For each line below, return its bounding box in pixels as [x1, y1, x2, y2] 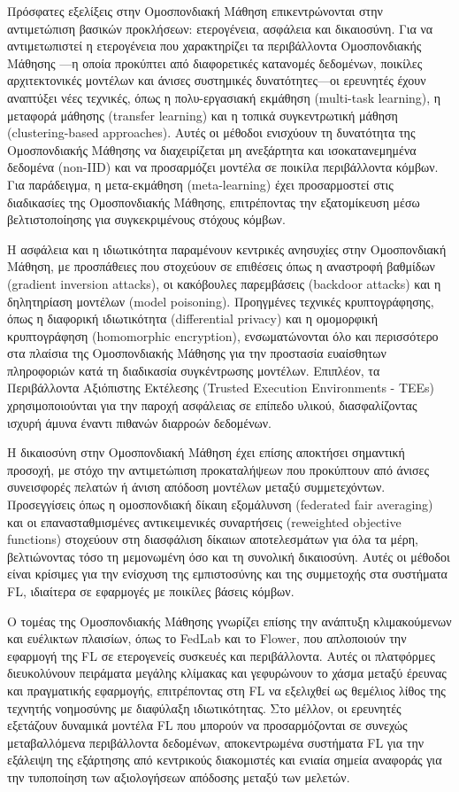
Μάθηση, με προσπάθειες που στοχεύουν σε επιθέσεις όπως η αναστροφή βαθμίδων [7, 257, 435, 276]
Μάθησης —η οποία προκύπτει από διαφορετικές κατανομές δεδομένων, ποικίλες [7, 53, 423, 72]
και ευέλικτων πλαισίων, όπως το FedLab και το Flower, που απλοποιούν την [7, 629, 407, 648]
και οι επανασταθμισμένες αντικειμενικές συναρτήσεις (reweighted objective [7, 512, 402, 531]
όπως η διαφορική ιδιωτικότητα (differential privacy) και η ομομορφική [7, 309, 378, 328]
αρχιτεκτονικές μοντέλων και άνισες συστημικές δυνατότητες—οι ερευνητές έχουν [7, 71, 426, 89]
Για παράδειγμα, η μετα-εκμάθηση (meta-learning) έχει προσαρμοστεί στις [7, 175, 394, 193]
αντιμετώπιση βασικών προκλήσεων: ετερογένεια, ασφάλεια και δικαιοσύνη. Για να [7, 19, 433, 37]
